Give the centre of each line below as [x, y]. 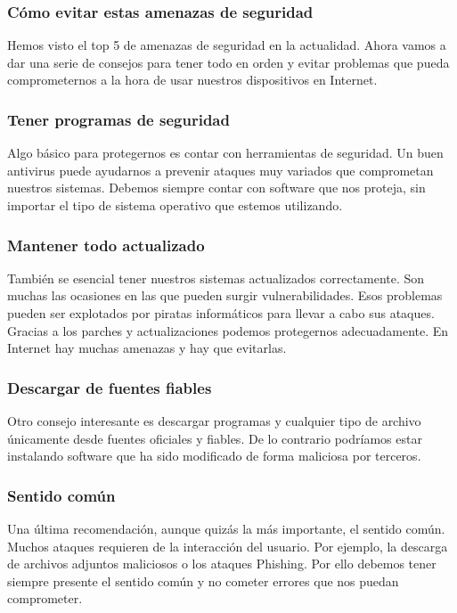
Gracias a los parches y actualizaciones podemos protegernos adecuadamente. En [228, 330]
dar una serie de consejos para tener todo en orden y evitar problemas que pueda [228, 62]
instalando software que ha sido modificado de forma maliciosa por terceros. [214, 456]
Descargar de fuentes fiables [110, 387]
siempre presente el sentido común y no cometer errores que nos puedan [203, 580]
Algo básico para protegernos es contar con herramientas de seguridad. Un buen [225, 153]
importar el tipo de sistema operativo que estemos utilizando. [175, 205]
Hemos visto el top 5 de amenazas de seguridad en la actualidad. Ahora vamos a [227, 45]
